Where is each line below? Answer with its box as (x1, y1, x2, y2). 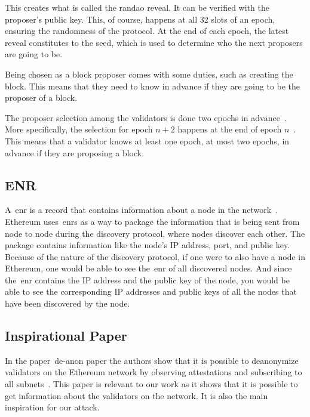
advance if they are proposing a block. (5, 146, 145, 159)
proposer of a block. (5, 91, 78, 104)
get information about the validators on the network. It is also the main (5, 389, 268, 401)
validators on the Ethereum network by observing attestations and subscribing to (5, 366, 302, 378)
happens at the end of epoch (177, 123, 282, 135)
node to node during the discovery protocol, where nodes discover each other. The (5, 227, 305, 239)
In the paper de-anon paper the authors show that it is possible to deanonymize (5, 354, 299, 366)
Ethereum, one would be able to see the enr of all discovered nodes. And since (5, 262, 292, 274)
